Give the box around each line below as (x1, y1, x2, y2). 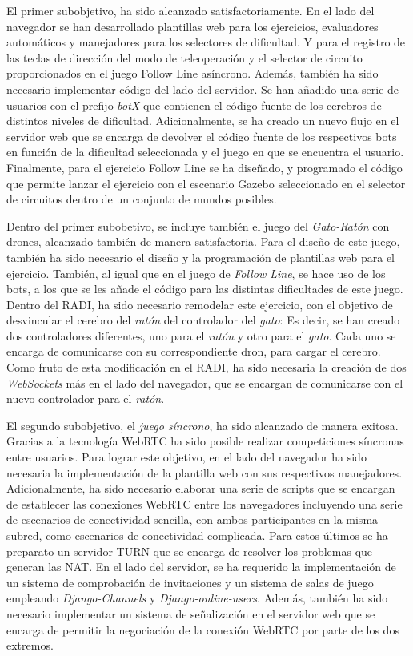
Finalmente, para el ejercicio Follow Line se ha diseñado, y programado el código (6, 159, 403, 175)
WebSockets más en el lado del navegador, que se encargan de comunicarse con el (6, 374, 403, 391)
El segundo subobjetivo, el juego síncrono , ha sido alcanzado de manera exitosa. (6, 417, 399, 433)
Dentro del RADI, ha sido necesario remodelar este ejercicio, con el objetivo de (6, 296, 393, 312)
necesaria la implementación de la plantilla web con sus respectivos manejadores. (6, 464, 403, 481)
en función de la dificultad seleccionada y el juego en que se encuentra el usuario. (6, 143, 404, 160)
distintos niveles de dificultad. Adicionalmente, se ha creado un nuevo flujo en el (6, 112, 399, 129)
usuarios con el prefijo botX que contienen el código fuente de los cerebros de (6, 96, 382, 113)
